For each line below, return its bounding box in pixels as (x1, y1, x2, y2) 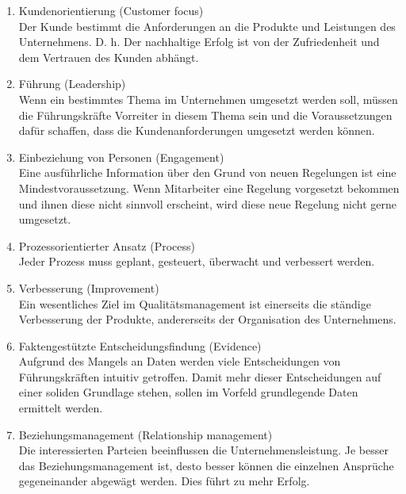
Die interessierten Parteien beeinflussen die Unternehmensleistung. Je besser (18, 442, 389, 458)
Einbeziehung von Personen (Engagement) (18, 148, 224, 165)
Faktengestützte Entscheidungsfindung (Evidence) (18, 337, 262, 354)
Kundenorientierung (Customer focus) (18, 2, 204, 18)
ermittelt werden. (18, 400, 103, 416)
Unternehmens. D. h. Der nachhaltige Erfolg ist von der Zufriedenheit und (18, 33, 380, 50)
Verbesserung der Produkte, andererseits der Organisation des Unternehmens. (18, 311, 396, 327)
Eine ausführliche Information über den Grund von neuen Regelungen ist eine (18, 164, 396, 181)
